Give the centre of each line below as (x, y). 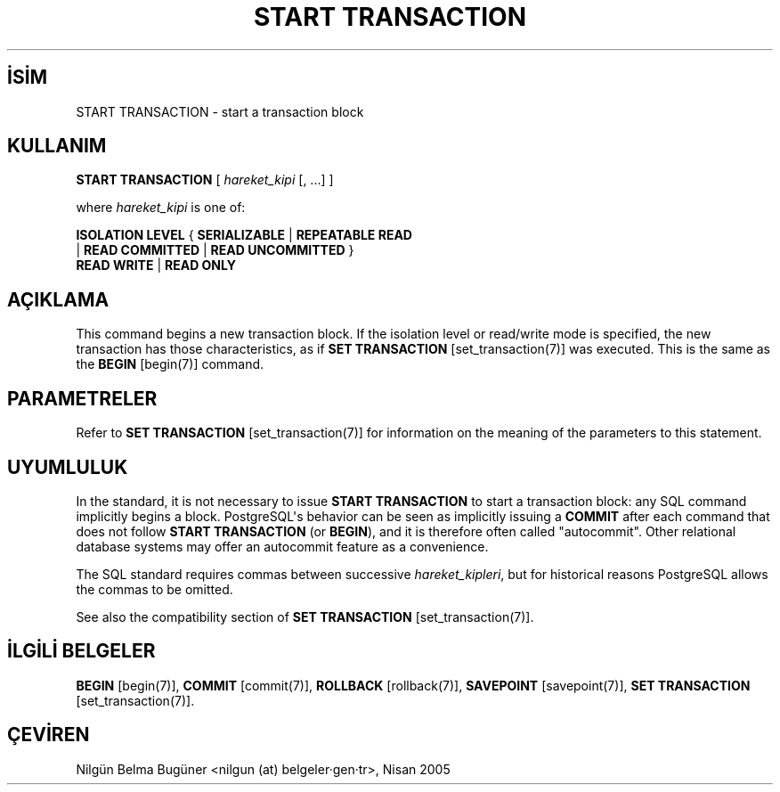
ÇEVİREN (49, 735)
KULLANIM (57, 146)
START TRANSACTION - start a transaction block (220, 111)
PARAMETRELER (82, 398)
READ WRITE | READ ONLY (156, 265)
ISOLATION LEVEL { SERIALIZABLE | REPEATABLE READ (244, 235)
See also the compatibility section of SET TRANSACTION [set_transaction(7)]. (305, 616)
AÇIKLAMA (58, 299)
